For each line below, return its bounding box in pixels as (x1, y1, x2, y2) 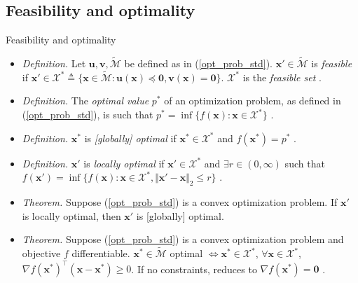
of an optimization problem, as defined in (164, 93, 341, 108)
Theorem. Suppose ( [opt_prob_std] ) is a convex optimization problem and (22, 232, 344, 247)
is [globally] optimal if (84, 130, 177, 145)
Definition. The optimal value (22, 93, 149, 108)
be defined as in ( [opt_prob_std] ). (124, 56, 273, 71)
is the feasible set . (242, 69, 322, 84)
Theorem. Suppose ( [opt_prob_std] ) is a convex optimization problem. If (22, 195, 338, 209)
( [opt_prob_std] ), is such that (22, 107, 153, 122)
